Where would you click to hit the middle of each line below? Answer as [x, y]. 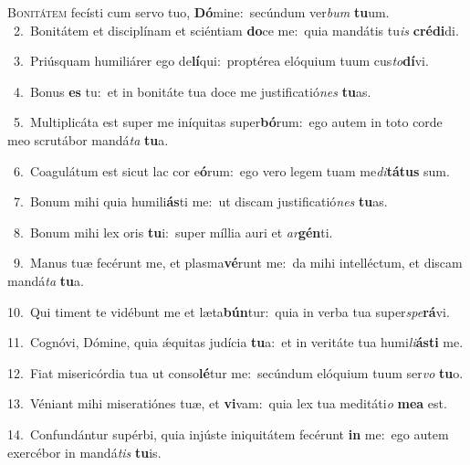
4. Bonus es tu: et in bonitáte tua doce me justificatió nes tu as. [192, 91]
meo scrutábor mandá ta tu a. [88, 139]
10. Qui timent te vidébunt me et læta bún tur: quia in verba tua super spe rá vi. [229, 311]
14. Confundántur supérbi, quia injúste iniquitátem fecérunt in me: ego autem [228, 433]
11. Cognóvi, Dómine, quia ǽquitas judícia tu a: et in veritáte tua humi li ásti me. [235, 342]
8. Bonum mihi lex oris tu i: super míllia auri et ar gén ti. [173, 232]
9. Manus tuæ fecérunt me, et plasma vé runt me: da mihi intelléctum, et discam [238, 263]
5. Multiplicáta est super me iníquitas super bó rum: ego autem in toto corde [228, 122]
